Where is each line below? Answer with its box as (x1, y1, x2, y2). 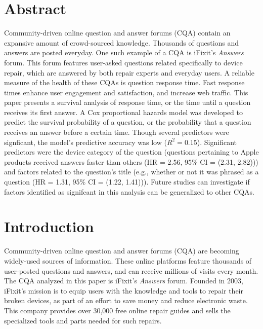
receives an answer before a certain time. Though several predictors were (4, 127, 229, 137)
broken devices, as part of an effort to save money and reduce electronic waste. (4, 295, 248, 306)
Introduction (4, 216, 94, 237)
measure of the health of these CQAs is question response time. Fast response (4, 77, 245, 88)
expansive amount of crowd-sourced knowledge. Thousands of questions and (4, 37, 239, 48)
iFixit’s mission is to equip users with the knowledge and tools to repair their (4, 285, 244, 296)
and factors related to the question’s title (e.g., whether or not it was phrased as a (4, 166, 259, 177)
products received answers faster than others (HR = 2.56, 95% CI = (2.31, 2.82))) (4, 156, 258, 167)
